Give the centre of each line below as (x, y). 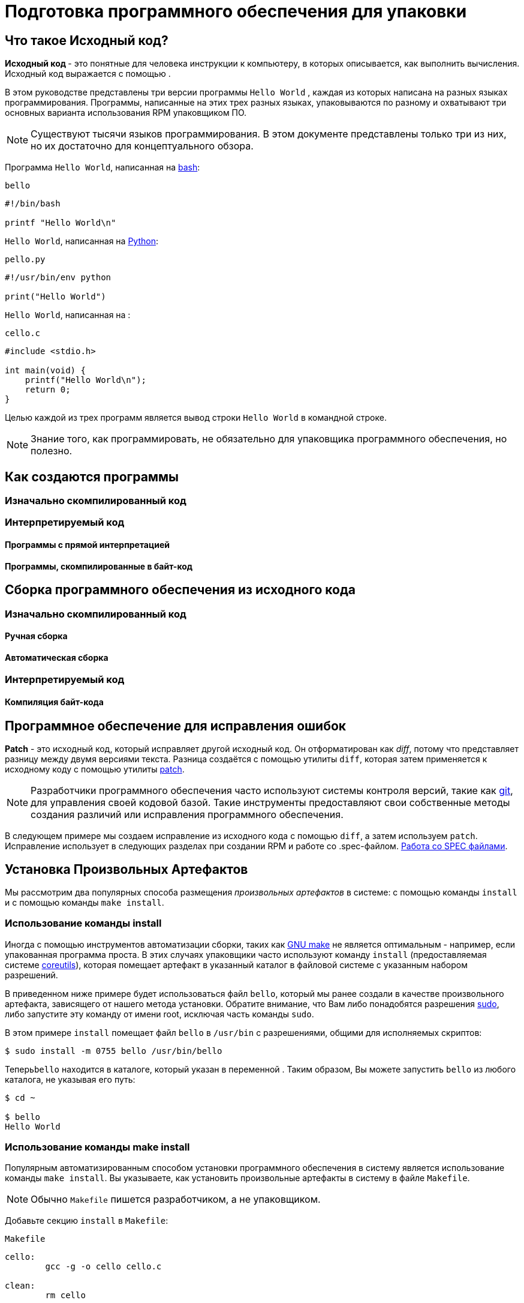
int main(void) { (45, 371)
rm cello (65, 1295)
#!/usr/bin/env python (58, 278)
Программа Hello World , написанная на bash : (103, 167)
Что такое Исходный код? (87, 40)
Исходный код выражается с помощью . (88, 74)
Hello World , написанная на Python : (82, 241)
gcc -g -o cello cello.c (103, 1267)
